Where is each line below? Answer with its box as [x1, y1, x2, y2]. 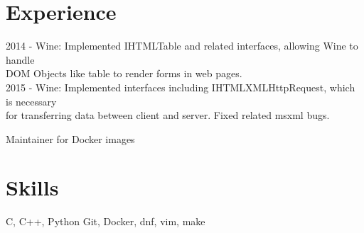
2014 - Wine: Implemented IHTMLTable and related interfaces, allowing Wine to [6, 38, 358, 53]
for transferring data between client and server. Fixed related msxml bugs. [6, 108, 330, 123]
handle [6, 52, 35, 67]
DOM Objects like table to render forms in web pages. [6, 66, 242, 81]
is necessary [6, 93, 57, 108]
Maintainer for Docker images [6, 131, 135, 146]
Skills [6, 173, 59, 202]
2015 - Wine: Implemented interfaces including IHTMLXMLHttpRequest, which [6, 79, 355, 94]
